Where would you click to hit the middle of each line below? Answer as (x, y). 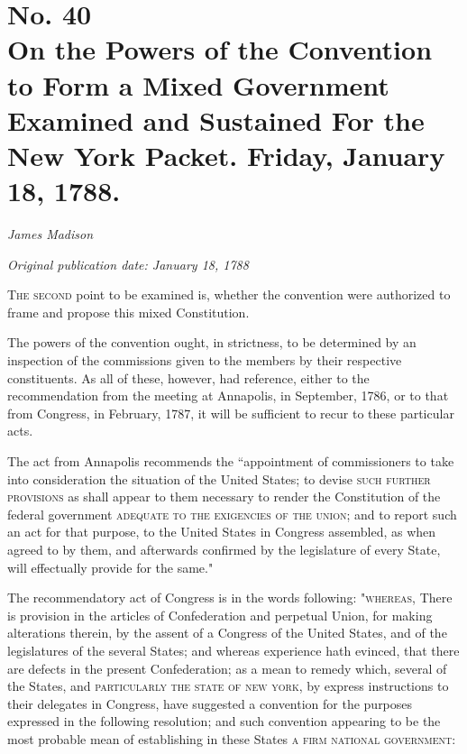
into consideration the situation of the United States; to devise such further (219, 478)
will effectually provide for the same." (110, 567)
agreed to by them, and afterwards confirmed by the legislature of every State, (224, 549)
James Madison (50, 234)
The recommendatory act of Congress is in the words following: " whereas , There (230, 598)
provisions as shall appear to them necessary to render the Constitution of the (224, 497)
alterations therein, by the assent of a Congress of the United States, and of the (227, 633)
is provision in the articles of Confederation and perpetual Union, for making (220, 615)
